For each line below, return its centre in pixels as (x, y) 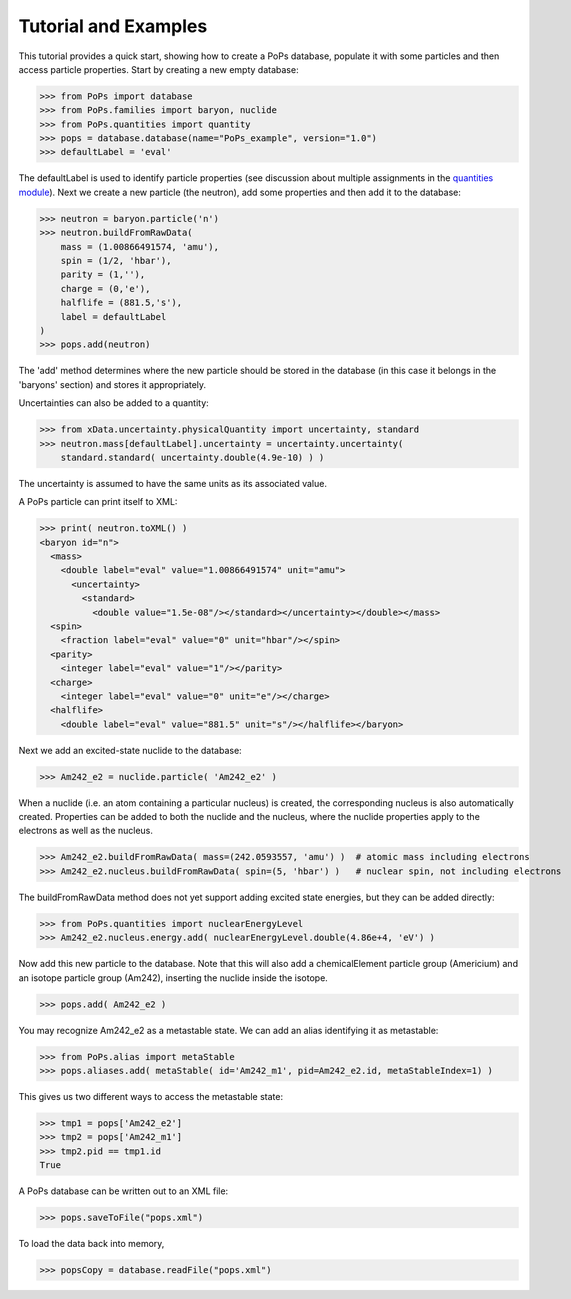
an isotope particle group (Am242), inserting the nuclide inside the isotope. (173, 977)
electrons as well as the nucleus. (86, 831)
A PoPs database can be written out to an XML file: (123, 1191)
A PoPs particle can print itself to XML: (98, 502)
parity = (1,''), (103, 274)
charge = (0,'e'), (105, 288)
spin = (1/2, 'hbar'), (116, 261)
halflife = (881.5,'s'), (121, 303)
